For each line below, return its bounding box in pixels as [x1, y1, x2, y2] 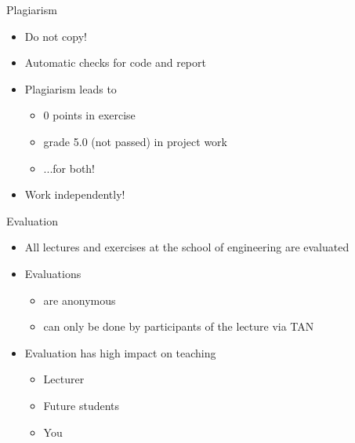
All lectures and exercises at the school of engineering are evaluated [24, 239, 350, 255]
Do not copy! [24, 27, 87, 44]
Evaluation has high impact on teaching [24, 344, 216, 361]
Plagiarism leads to [24, 80, 117, 97]
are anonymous [43, 291, 116, 308]
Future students [43, 397, 120, 413]
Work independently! [24, 186, 125, 203]
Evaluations [24, 265, 82, 281]
